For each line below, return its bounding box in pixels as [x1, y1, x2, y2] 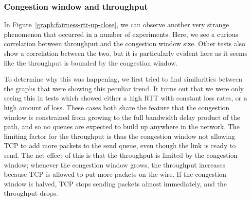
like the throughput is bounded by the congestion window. [4, 57, 178, 67]
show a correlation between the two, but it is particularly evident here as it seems [4, 48, 248, 58]
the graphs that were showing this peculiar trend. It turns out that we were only [4, 83, 244, 93]
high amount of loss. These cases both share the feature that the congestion [4, 102, 230, 112]
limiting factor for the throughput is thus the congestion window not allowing [4, 131, 235, 141]
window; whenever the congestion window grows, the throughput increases [4, 159, 226, 169]
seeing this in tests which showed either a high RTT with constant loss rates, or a [4, 93, 247, 103]
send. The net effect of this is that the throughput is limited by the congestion [4, 150, 238, 160]
